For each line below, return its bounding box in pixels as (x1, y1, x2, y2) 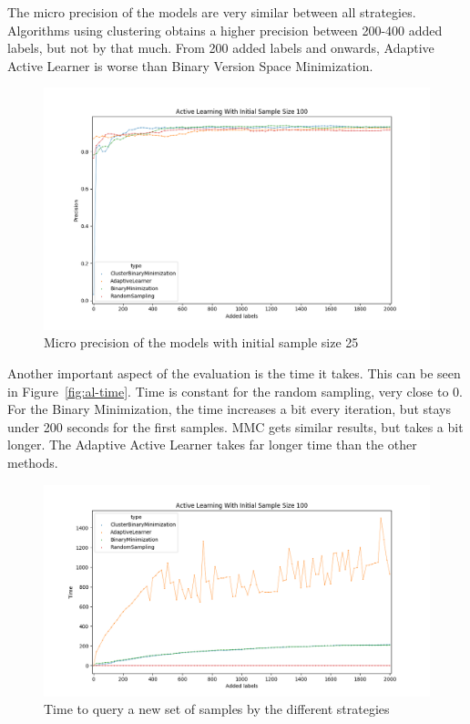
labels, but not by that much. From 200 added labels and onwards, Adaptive (7, 38, 434, 57)
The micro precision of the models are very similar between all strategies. (7, 3, 416, 21)
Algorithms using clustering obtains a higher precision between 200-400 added (7, 20, 443, 39)
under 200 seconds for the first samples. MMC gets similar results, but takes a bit (7, 417, 464, 436)
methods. (7, 452, 58, 471)
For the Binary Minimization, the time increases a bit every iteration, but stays (7, 399, 452, 419)
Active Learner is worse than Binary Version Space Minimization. (7, 56, 373, 75)
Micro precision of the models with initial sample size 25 (44, 333, 359, 352)
